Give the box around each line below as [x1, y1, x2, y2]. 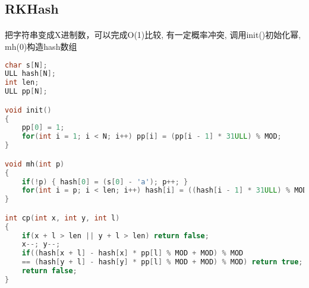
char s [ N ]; [5, 60, 48, 69]
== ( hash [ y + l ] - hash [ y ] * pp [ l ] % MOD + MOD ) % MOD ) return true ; [21, 258, 303, 267]
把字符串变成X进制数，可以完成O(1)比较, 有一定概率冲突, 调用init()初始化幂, [5, 28, 301, 41]
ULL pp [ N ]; [5, 87, 48, 96]
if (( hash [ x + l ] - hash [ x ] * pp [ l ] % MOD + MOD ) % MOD [21, 249, 244, 258]
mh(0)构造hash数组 [5, 40, 77, 52]
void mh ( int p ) [5, 159, 65, 168]
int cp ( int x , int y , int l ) [5, 213, 120, 222]
